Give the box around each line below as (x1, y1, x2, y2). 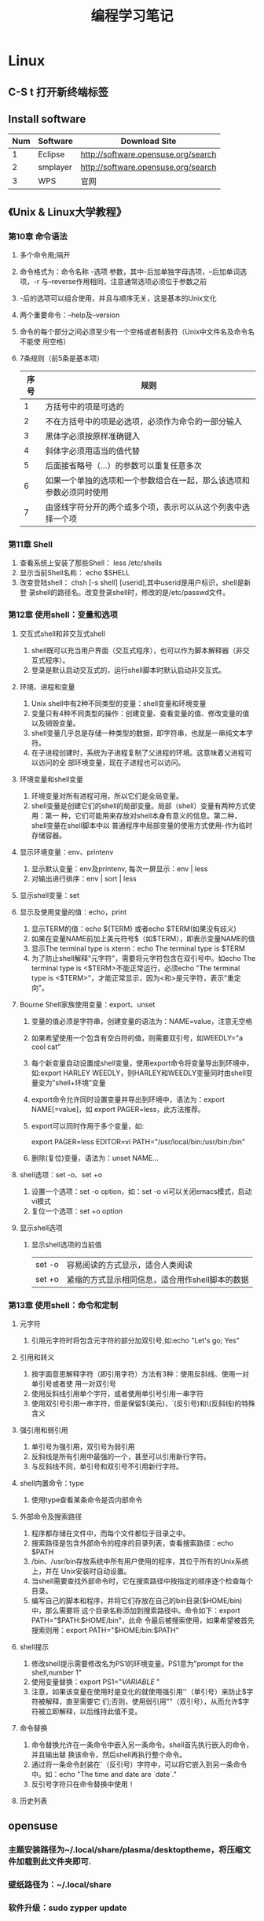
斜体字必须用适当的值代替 (45, 445, 140, 456)
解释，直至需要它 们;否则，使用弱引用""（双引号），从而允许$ (45, 1697, 243, 1706)
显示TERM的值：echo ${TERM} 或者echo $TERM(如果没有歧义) (31, 924, 237, 933)
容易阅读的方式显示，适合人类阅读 (66, 1259, 192, 1270)
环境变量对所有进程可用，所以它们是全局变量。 (31, 791, 183, 800)
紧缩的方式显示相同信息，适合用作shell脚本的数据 (66, 1274, 249, 1285)
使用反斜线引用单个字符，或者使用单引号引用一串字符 (31, 1388, 204, 1398)
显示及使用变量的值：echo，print (19, 907, 127, 917)
